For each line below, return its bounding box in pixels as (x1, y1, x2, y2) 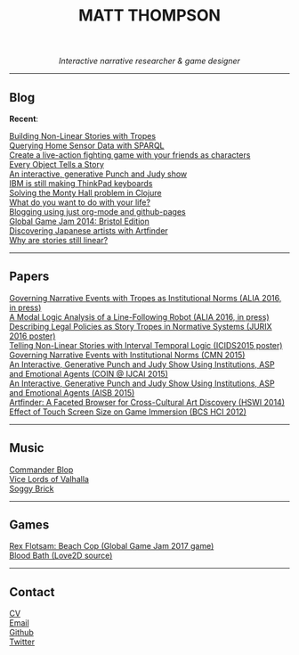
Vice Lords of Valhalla (9, 473, 89, 484)
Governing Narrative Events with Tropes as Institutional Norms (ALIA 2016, (9, 292, 282, 303)
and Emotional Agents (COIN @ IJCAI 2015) (9, 368, 169, 379)
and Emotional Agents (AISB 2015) (9, 387, 135, 397)
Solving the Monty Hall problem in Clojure (9, 188, 162, 198)
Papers (9, 269, 50, 284)
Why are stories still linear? (9, 235, 109, 245)
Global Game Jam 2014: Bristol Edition (9, 216, 149, 226)
